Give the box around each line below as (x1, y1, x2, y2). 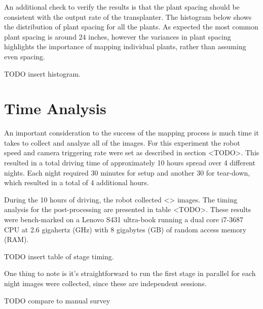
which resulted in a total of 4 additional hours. (4, 177, 149, 188)
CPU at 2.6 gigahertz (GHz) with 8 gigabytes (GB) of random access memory (4, 224, 247, 234)
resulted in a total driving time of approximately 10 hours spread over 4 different (4, 157, 255, 168)
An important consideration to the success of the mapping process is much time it (4, 127, 259, 138)
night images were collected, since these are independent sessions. (4, 278, 207, 288)
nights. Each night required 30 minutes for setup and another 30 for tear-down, (4, 167, 250, 178)
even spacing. (4, 51, 45, 61)
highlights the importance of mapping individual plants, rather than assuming (4, 41, 246, 52)
